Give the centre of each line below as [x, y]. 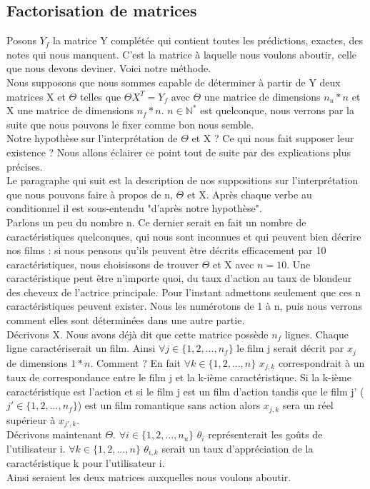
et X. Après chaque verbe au [249, 194]
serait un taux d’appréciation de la [237, 448]
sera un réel [308, 405]
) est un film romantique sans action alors [169, 405]
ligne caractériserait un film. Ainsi [81, 348]
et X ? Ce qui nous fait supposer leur [273, 138]
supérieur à [31, 419]
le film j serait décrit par [290, 348]
